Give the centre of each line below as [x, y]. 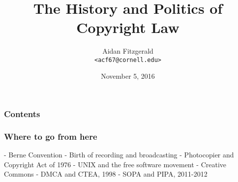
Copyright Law [128, 27]
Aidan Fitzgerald [128, 51]
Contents [22, 114]
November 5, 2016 [128, 76]
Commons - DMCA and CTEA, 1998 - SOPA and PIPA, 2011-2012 [106, 174]
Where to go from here [51, 136]
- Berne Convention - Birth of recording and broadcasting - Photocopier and [119, 155]
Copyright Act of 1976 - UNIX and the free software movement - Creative [115, 164]
